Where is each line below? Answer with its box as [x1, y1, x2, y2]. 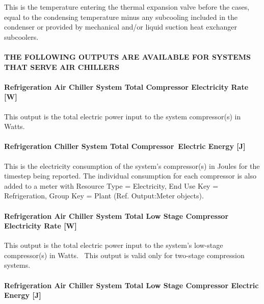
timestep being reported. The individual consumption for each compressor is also [4, 170, 256, 181]
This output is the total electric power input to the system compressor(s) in [4, 111, 241, 121]
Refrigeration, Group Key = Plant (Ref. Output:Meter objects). [4, 190, 204, 201]
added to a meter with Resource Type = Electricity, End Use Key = [4, 180, 219, 191]
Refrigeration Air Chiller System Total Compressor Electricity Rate [4, 81, 249, 92]
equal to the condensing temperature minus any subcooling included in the [4, 11, 238, 22]
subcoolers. [4, 31, 39, 42]
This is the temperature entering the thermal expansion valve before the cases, [4, 2, 250, 12]
